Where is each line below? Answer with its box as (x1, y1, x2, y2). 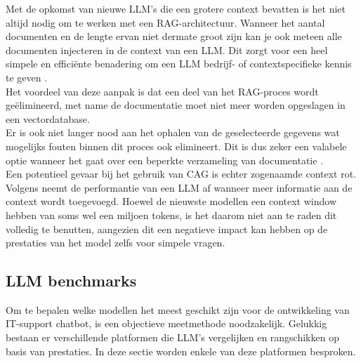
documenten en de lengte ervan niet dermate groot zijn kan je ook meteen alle (6, 29, 342, 44)
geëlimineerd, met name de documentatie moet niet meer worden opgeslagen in (6, 98, 346, 112)
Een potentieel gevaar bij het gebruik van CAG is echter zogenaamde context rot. (6, 166, 357, 181)
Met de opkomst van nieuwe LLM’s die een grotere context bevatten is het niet (6, 1, 346, 15)
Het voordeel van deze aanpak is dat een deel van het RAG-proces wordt (6, 84, 319, 98)
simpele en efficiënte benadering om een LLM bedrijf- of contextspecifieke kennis (6, 56, 352, 71)
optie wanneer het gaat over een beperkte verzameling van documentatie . (6, 152, 324, 167)
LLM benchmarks (6, 270, 137, 291)
